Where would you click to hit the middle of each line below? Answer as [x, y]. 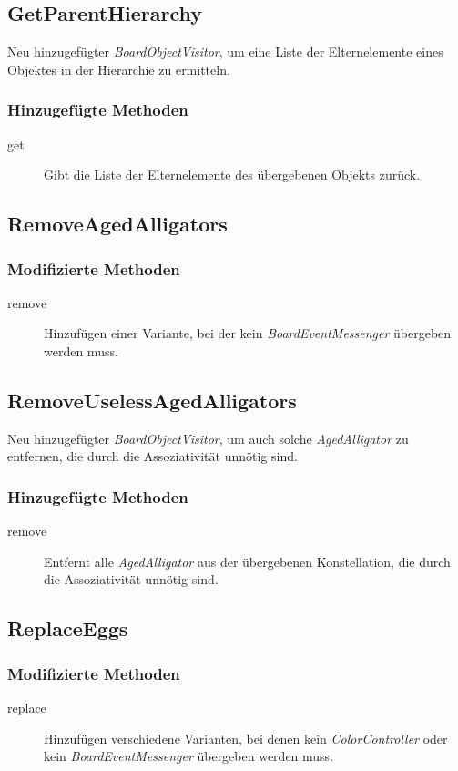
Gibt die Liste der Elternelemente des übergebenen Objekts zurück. [232, 175]
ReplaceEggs [68, 628]
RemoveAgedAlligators [117, 224]
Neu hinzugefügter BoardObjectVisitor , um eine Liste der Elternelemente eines [225, 51]
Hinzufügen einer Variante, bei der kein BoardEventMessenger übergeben [248, 333]
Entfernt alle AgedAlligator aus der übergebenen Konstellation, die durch [247, 561]
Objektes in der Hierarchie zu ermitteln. [119, 69]
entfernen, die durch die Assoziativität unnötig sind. [153, 456]
